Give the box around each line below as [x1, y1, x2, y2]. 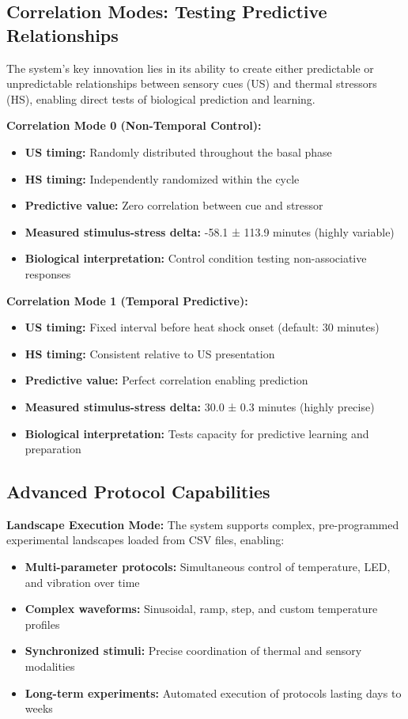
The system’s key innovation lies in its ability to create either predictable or [6, 59, 374, 76]
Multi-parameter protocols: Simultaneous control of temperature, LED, [25, 558, 391, 575]
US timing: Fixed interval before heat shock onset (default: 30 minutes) [25, 319, 380, 335]
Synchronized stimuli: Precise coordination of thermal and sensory [25, 642, 362, 659]
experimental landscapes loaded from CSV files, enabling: [6, 532, 285, 548]
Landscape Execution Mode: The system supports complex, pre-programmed [6, 516, 399, 532]
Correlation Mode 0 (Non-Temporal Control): [6, 117, 262, 134]
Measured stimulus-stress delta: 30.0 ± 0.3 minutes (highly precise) [25, 398, 375, 414]
